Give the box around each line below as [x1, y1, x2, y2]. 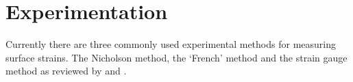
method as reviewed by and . [5, 64, 127, 78]
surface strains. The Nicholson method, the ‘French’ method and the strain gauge [5, 50, 348, 64]
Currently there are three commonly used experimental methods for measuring [5, 37, 336, 51]
